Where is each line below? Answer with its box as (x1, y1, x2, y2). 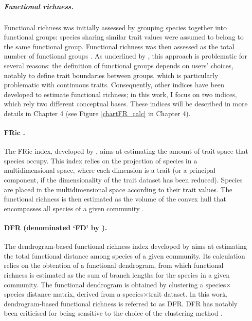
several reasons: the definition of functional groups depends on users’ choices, (4, 60, 234, 70)
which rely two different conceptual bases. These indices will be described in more (4, 99, 248, 109)
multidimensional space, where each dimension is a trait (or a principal (4, 165, 216, 175)
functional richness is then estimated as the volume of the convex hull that (4, 194, 226, 204)
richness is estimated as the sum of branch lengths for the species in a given (4, 270, 230, 280)
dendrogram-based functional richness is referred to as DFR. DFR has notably (4, 298, 238, 308)
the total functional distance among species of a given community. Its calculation (4, 250, 245, 261)
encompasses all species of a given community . (4, 203, 144, 213)
